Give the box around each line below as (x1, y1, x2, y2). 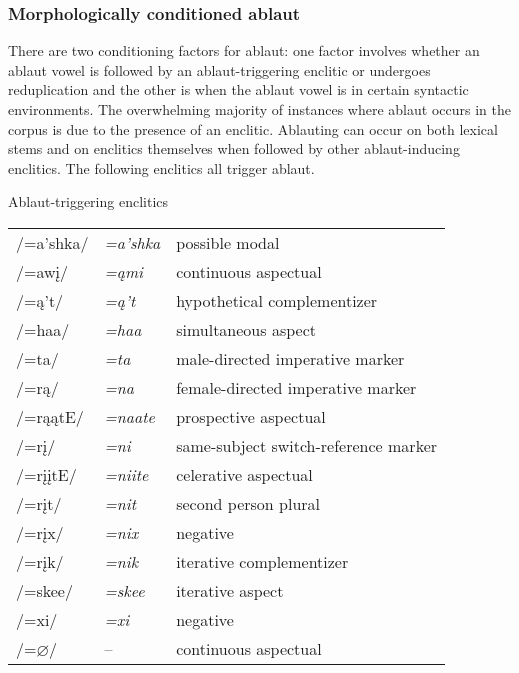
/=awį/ (16, 259, 69, 283)
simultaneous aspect (176, 317, 316, 341)
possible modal (176, 230, 280, 254)
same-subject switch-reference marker (176, 433, 438, 457)
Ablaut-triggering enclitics (8, 191, 169, 212)
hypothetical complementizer (176, 288, 378, 312)
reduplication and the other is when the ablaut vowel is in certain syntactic (8, 79, 469, 100)
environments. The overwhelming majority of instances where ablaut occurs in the (8, 99, 511, 119)
